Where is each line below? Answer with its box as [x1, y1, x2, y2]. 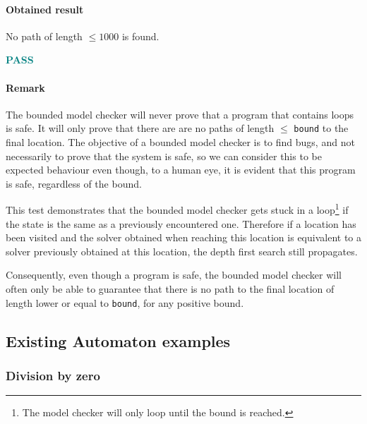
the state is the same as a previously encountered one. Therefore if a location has [6, 216, 356, 231]
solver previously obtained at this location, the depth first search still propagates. [6, 243, 358, 258]
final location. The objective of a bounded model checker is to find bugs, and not [6, 135, 355, 150]
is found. [121, 28, 160, 43]
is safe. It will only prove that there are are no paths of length [6, 121, 275, 135]
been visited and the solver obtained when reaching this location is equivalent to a [6, 230, 361, 245]
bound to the [294, 121, 349, 135]
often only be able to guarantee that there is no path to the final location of [6, 281, 335, 296]
